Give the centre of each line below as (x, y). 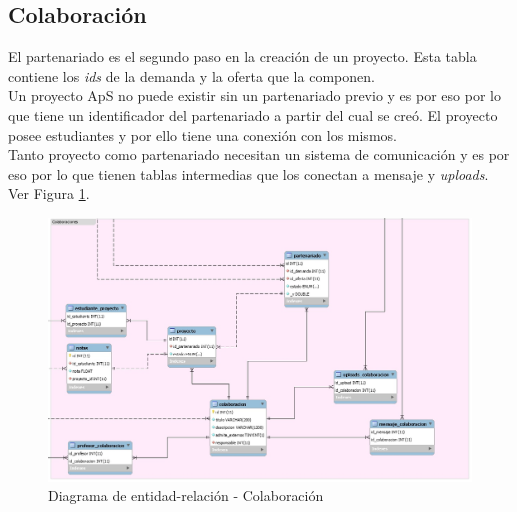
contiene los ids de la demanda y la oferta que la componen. (191, 75)
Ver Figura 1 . (49, 193)
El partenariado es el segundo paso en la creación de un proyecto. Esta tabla (242, 56)
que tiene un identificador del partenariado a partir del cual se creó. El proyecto (253, 114)
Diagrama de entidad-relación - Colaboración (186, 495)
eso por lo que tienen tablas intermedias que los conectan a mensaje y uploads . (248, 173)
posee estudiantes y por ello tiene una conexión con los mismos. (202, 134)
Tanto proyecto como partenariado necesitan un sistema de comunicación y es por (259, 154)
